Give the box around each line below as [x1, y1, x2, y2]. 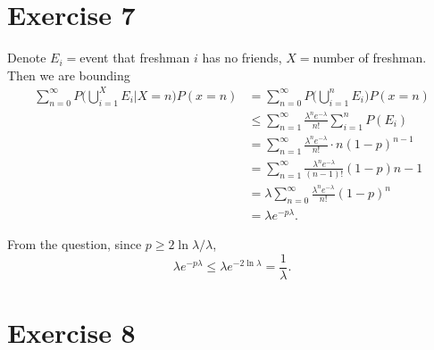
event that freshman [79, 48, 190, 67]
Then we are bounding [7, 65, 130, 84]
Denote [7, 48, 46, 67]
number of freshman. [313, 48, 427, 67]
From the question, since [7, 235, 142, 254]
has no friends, [202, 48, 282, 67]
